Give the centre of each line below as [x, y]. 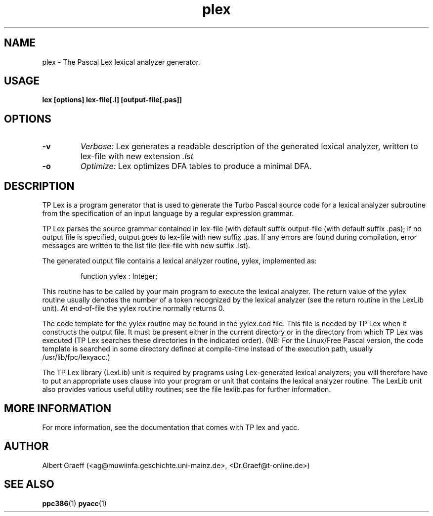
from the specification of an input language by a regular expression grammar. [168, 214]
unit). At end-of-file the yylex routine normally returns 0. [133, 308]
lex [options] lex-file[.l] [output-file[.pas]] [112, 100]
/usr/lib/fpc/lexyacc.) [76, 357]
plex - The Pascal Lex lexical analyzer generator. [121, 62]
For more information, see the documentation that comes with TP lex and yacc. [171, 427]
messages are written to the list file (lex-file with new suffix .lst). [146, 246]
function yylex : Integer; [119, 276]
